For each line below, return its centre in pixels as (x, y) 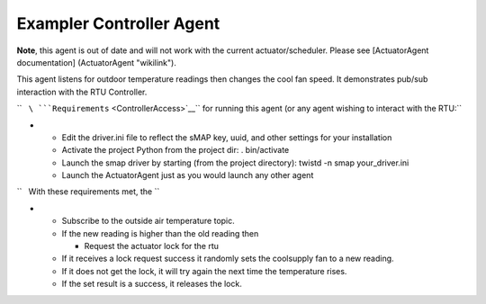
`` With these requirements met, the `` (88, 192)
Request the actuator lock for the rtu (152, 246)
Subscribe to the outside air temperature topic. (148, 221)
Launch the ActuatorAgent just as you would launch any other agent (188, 175)
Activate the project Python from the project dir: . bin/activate (175, 150)
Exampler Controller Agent (118, 23)
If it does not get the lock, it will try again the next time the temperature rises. (204, 271)
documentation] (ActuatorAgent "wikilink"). (97, 62)
